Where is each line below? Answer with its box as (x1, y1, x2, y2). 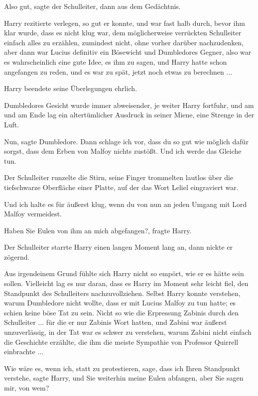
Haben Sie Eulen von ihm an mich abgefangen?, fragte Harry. (4, 225, 192, 235)
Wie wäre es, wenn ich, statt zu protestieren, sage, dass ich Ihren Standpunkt (4, 363, 240, 373)
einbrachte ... (4, 346, 43, 357)
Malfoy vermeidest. (4, 208, 62, 219)
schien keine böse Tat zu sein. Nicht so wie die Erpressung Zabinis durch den (4, 307, 239, 317)
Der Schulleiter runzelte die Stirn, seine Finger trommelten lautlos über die (4, 172, 234, 183)
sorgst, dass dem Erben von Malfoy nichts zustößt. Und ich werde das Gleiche (4, 146, 242, 156)
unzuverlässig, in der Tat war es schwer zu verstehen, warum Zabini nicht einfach (4, 327, 252, 337)
